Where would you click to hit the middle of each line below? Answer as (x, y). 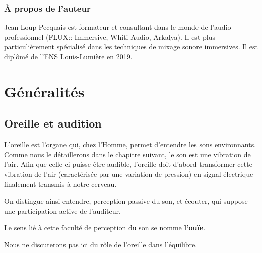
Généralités (44, 91)
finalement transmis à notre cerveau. (60, 184)
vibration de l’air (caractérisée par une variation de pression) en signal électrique (129, 174)
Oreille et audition (53, 123)
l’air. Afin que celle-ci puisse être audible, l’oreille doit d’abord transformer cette (128, 164)
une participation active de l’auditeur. (62, 210)
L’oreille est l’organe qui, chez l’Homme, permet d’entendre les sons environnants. (130, 144)
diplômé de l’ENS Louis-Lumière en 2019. (68, 56)
